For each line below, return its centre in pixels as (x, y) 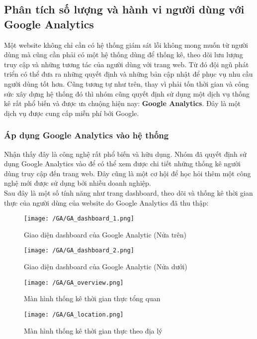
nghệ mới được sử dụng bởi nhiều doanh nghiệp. (78, 183)
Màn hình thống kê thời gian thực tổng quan (92, 298)
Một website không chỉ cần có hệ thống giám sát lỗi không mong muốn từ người (126, 45)
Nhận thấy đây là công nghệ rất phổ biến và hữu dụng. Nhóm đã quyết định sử (125, 154)
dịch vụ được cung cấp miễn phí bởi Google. (72, 113)
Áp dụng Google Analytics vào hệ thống (86, 135)
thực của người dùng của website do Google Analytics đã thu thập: (106, 202)
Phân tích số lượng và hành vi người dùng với (124, 9)
